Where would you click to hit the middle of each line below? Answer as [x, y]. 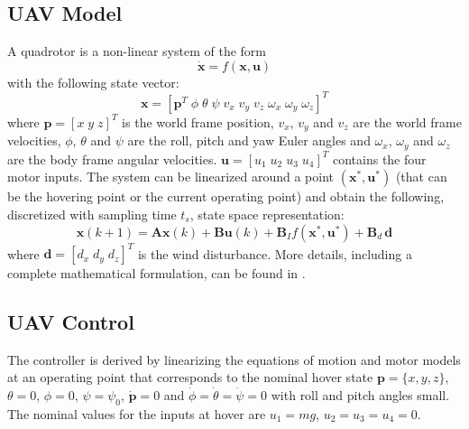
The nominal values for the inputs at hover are [137, 413]
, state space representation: [267, 214]
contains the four [379, 159]
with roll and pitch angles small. [360, 395]
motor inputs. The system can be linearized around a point [171, 177]
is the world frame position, [198, 121]
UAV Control [71, 322]
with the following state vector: [93, 82]
